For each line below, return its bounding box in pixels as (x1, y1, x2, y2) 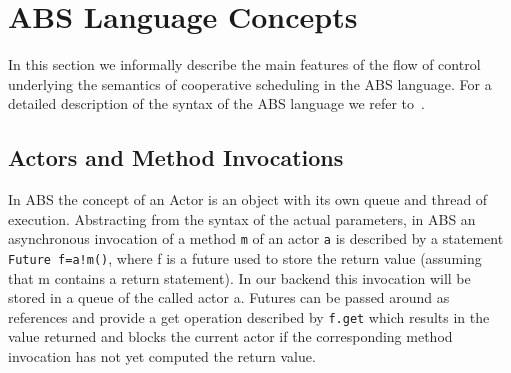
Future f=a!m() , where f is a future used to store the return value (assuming (8, 247, 482, 268)
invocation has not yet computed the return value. (8, 346, 316, 367)
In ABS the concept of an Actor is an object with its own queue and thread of (8, 189, 488, 210)
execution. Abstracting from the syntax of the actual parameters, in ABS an (8, 208, 476, 229)
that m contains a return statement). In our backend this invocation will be (8, 267, 471, 288)
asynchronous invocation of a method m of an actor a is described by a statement (8, 228, 504, 249)
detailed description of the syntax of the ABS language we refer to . (8, 93, 425, 114)
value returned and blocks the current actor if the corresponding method (8, 326, 453, 347)
